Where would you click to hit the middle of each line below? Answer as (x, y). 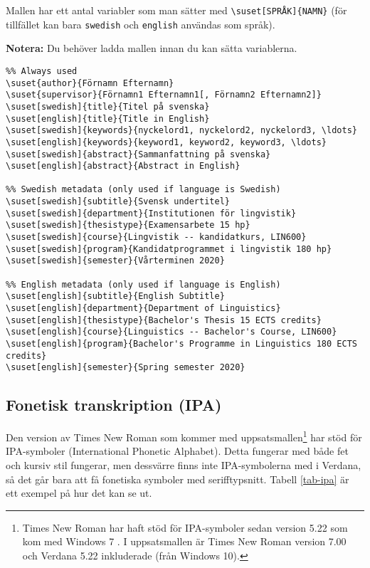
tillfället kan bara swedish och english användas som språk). (141, 24)
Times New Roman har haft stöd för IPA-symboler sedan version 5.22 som (185, 527)
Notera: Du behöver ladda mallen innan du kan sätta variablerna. (152, 48)
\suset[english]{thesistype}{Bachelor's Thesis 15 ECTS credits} (164, 320)
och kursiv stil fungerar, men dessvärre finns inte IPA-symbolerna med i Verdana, (184, 465)
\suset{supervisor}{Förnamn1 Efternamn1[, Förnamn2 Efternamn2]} (164, 95)
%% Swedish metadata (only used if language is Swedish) (143, 190)
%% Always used (42, 71)
